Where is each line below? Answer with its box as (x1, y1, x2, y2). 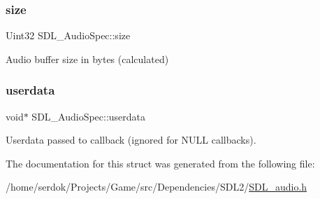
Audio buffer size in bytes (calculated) (6, 51, 169, 66)
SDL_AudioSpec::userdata (31, 109, 146, 123)
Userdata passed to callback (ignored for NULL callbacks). (6, 132, 256, 147)
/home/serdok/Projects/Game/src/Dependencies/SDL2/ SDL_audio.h (6, 179, 307, 194)
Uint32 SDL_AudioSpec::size (6, 28, 131, 43)
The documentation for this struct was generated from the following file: (6, 156, 315, 170)
